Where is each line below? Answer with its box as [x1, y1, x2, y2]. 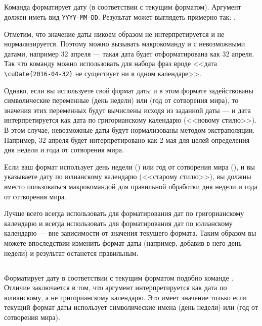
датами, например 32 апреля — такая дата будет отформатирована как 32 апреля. [4, 48, 254, 59]
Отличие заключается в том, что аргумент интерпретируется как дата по [4, 282, 227, 293]
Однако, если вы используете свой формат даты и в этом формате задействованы [4, 85, 253, 95]
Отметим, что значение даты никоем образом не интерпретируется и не [4, 28, 225, 39]
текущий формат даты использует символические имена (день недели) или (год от [4, 302, 258, 312]
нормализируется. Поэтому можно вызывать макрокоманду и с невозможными [4, 38, 245, 49]
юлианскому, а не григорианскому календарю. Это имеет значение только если [4, 292, 247, 302]
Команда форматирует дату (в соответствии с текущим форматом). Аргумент [4, 2, 241, 12]
